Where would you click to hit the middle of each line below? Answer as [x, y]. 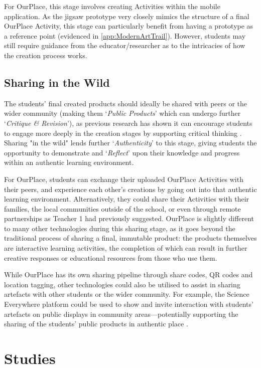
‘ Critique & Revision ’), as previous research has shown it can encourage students [128, 123]
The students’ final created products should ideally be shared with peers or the [126, 103]
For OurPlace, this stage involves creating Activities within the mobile [112, 6]
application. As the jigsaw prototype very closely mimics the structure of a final [127, 16]
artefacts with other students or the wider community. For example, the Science [127, 294]
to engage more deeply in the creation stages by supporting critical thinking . [123, 133]
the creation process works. [46, 55]
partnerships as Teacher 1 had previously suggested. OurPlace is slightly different [129, 218]
